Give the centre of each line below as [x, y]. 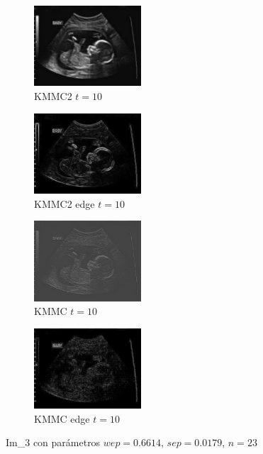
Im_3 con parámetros [53, 442]
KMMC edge [62, 418]
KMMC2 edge [65, 203]
